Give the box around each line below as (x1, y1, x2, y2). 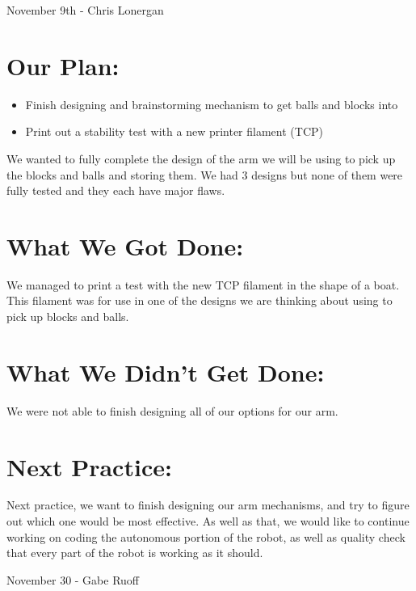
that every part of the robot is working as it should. (6, 544, 263, 561)
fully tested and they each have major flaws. (6, 182, 225, 199)
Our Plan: (6, 49, 120, 82)
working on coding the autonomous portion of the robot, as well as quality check (6, 528, 405, 545)
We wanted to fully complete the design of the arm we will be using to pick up (6, 150, 396, 167)
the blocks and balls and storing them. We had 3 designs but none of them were (6, 166, 403, 183)
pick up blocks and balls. (6, 308, 129, 324)
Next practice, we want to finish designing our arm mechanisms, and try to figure (6, 496, 410, 513)
